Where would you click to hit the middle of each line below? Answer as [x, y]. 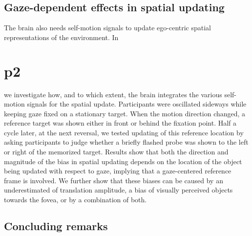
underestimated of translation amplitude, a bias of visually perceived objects [118, 190]
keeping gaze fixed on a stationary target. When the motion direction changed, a [125, 113]
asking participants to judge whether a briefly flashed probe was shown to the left [126, 142]
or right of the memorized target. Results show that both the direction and [116, 152]
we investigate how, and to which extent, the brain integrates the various [113, 94]
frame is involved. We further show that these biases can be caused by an [114, 180]
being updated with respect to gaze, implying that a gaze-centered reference [118, 171]
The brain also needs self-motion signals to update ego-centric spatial [108, 28]
